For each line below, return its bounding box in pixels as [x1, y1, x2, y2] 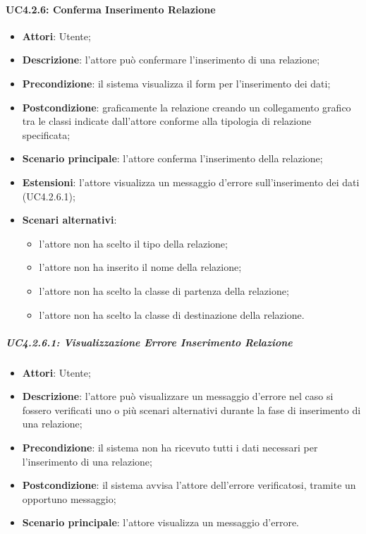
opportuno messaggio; [22, 491, 116, 506]
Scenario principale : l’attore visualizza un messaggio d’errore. [22, 515, 300, 530]
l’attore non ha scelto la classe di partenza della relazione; [39, 283, 289, 298]
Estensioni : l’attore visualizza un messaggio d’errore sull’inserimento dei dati [22, 174, 360, 189]
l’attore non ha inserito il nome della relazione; [39, 260, 242, 274]
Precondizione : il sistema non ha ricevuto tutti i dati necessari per [22, 440, 318, 455]
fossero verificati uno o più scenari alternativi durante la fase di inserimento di [22, 402, 361, 417]
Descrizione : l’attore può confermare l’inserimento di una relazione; [22, 52, 320, 67]
